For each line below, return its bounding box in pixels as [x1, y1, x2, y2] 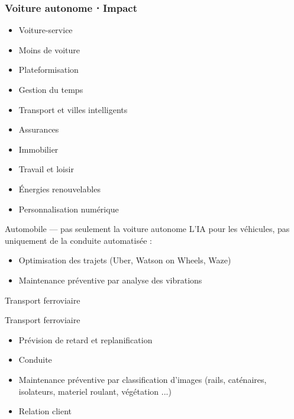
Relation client [18, 405, 72, 417]
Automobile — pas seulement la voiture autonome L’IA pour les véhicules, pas [5, 223, 290, 235]
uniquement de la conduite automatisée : [5, 234, 152, 246]
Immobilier [18, 143, 59, 155]
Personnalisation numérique [18, 202, 119, 215]
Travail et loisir [18, 163, 74, 175]
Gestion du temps [18, 83, 83, 95]
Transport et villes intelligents [18, 103, 128, 115]
